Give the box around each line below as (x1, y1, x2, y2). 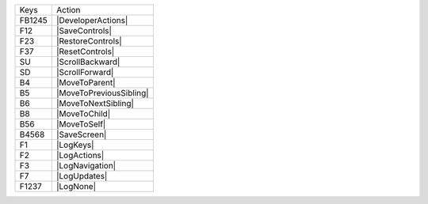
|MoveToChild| (55, 108, 111, 119)
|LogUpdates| (55, 171, 108, 181)
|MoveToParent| (55, 77, 116, 88)
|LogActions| (55, 150, 105, 161)
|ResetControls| (55, 46, 115, 57)
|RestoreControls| (55, 36, 122, 47)
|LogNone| (55, 181, 97, 191)
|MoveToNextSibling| (55, 98, 135, 108)
